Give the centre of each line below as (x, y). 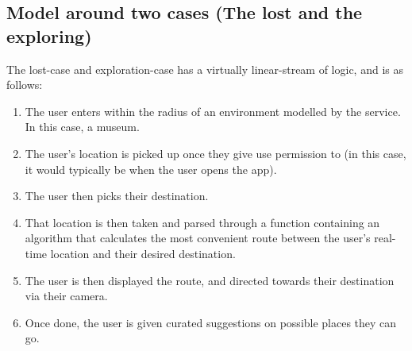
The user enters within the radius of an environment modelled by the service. (213, 111)
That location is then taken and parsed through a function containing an (202, 222)
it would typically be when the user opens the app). (151, 169)
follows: (25, 85)
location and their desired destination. (143, 253)
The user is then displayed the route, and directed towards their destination (210, 280)
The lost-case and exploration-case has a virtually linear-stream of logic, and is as (205, 69)
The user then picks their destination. (117, 196)
